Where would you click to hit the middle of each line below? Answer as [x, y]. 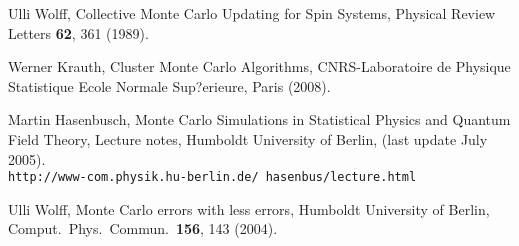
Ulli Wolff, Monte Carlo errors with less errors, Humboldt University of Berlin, [249, 208]
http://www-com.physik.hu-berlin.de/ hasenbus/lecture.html [212, 177]
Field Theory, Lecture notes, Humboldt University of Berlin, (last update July [248, 138]
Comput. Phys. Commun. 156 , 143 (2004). [143, 228]
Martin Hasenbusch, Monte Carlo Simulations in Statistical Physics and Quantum [259, 119]
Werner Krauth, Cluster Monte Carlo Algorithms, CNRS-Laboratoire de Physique [259, 66]
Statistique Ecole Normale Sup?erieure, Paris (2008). [169, 85]
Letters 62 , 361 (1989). [78, 32]
